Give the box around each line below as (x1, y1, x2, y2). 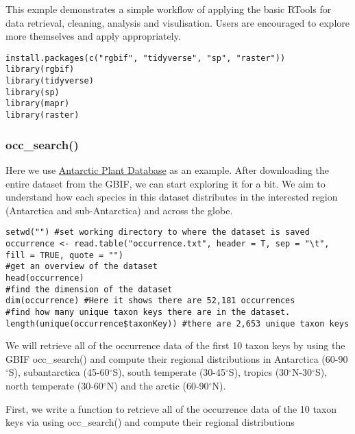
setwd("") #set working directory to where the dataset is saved (5, 227, 310, 238)
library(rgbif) (5, 64, 75, 75)
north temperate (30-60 (5, 379, 103, 392)
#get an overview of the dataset (5, 261, 158, 272)
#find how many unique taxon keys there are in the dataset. (5, 307, 291, 317)
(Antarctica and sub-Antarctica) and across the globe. (5, 203, 233, 217)
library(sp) (5, 87, 60, 97)
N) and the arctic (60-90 (106, 379, 209, 392)
